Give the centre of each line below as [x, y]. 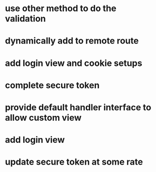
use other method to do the [61, 8]
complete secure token [52, 85]
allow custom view [43, 117]
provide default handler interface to [78, 107]
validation [25, 19]
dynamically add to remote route [72, 41]
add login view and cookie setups [74, 63]
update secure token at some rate [74, 162]
